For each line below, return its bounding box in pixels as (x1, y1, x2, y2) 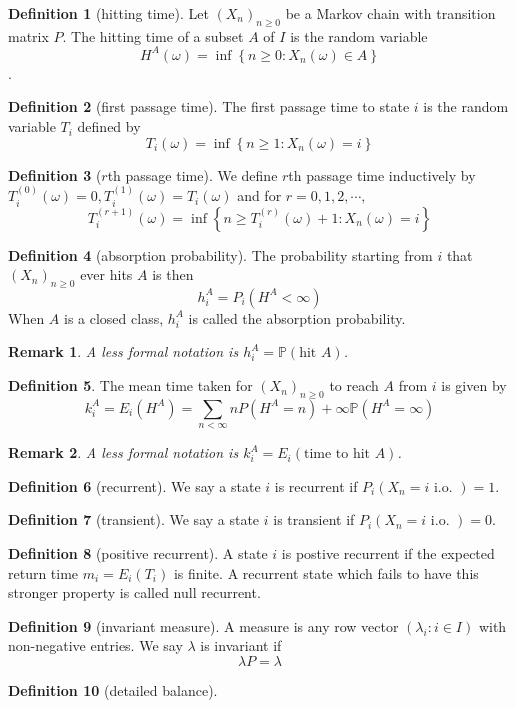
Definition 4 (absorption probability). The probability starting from (8, 244, 433, 265)
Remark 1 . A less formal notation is (8, 341, 239, 362)
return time (8, 562, 79, 583)
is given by (441, 375, 507, 396)
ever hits (80, 264, 133, 285)
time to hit (303, 447, 371, 462)
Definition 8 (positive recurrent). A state (8, 543, 268, 564)
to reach (329, 375, 379, 396)
